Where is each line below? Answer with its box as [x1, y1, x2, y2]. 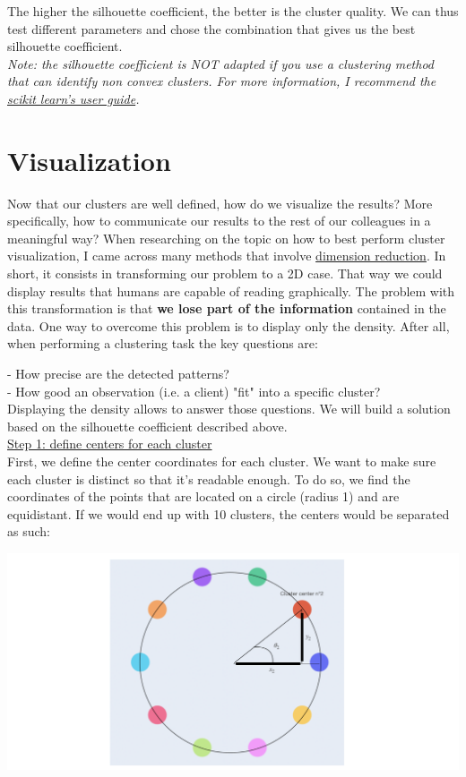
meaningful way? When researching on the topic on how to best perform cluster [7, 228, 445, 247]
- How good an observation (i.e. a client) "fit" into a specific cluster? [7, 381, 381, 400]
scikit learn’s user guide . [7, 89, 140, 107]
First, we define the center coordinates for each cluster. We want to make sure [7, 452, 436, 470]
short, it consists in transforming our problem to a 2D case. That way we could [7, 264, 443, 283]
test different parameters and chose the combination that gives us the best [7, 19, 416, 38]
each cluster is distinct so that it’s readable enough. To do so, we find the [7, 469, 410, 488]
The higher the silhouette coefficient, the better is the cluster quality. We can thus [7, 2, 459, 20]
